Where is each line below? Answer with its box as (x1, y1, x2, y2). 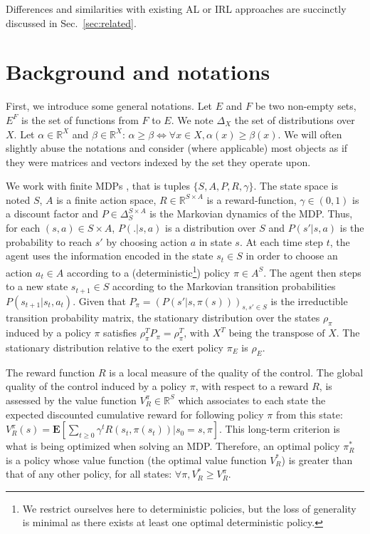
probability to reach (6, 234, 92, 249)
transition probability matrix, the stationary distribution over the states (6, 310, 320, 325)
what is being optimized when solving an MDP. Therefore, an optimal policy (6, 438, 340, 453)
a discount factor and (6, 206, 99, 221)
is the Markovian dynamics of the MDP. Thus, (149, 206, 353, 221)
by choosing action (106, 234, 187, 249)
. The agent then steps (263, 265, 361, 279)
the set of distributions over (234, 112, 355, 127)
